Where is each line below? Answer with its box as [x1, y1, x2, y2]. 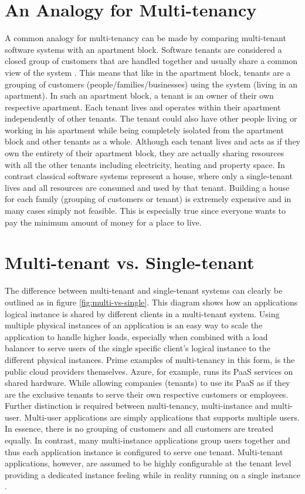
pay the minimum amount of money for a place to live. [5, 216, 202, 228]
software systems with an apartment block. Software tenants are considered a [5, 43, 282, 55]
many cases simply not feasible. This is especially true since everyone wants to [5, 204, 286, 217]
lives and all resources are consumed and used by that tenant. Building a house [5, 181, 290, 193]
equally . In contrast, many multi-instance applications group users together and [5, 434, 290, 446]
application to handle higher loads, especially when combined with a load [5, 330, 268, 342]
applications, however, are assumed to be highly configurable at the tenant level [5, 457, 292, 469]
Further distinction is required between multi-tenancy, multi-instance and [5, 399, 269, 412]
